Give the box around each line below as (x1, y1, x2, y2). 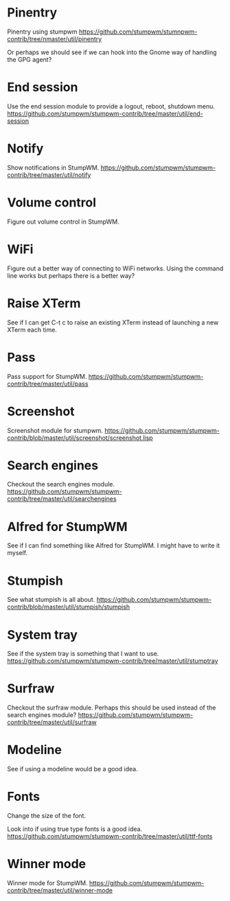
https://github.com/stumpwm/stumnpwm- (78, 27, 198, 36)
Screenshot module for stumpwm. (7, 426, 104, 434)
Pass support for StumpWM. (7, 372, 87, 380)
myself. (7, 549, 28, 557)
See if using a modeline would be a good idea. (7, 765, 139, 773)
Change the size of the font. (7, 812, 87, 820)
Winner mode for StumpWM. (7, 879, 88, 887)
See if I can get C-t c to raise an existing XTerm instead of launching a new (7, 318, 219, 327)
